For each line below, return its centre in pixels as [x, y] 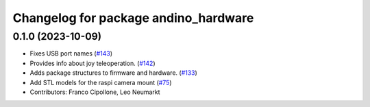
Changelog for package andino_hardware [133, 18]
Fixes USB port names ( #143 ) [71, 53]
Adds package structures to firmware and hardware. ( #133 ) [114, 73]
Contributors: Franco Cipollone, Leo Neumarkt [95, 92]
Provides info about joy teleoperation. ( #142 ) [92, 63]
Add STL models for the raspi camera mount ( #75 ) [101, 82]
